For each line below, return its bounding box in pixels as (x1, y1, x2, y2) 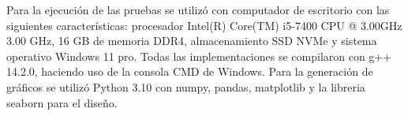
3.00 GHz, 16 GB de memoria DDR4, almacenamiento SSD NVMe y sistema (6, 32, 377, 49)
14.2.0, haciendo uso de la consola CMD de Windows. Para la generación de (6, 63, 373, 80)
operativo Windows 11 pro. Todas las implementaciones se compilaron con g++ (6, 47, 392, 64)
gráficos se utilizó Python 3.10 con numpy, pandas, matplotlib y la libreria (6, 78, 365, 95)
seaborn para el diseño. (6, 94, 118, 110)
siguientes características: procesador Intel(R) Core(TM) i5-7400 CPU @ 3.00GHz (6, 17, 402, 33)
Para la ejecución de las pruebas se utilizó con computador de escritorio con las (6, 2, 390, 17)
